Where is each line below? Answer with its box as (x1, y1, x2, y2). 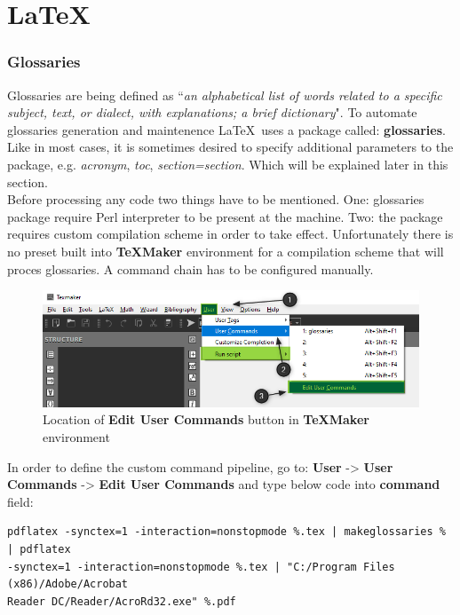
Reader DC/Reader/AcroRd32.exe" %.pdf (7, 595, 236, 608)
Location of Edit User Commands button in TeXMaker (43, 410, 369, 429)
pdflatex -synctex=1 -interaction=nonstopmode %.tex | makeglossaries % (7, 525, 446, 539)
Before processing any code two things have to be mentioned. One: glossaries (7, 190, 424, 209)
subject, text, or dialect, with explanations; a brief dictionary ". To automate (7, 103, 417, 122)
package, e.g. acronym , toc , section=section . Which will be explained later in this (7, 154, 448, 173)
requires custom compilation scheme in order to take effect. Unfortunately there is (7, 225, 454, 243)
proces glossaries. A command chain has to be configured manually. (7, 259, 374, 278)
